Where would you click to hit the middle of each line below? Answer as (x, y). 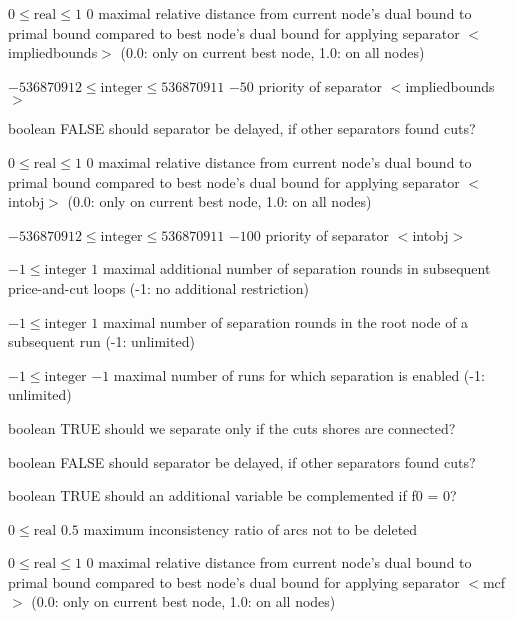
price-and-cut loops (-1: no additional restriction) (158, 287)
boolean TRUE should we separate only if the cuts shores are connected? (232, 427)
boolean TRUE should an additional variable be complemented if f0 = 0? (232, 495)
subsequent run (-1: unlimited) (101, 341)
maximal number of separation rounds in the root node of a (285, 321)
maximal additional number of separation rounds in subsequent (296, 268)
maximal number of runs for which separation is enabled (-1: (299, 374)
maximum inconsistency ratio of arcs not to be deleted (250, 528)
